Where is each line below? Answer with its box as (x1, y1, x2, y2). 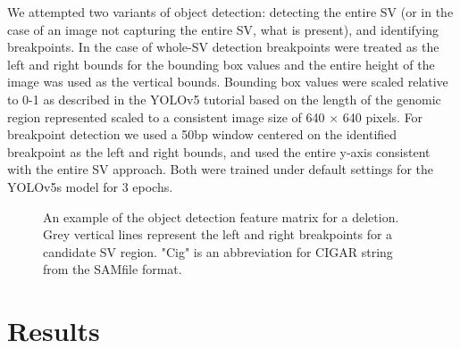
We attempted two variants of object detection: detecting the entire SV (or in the (7, 3, 454, 21)
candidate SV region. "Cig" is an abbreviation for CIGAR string (43, 242, 393, 261)
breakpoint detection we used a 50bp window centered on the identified (7, 125, 397, 144)
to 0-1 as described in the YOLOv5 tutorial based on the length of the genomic (7, 89, 441, 108)
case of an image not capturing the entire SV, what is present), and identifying (7, 20, 439, 38)
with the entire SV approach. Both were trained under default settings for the (7, 160, 433, 179)
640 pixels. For (342, 107, 423, 126)
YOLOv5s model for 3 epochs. (7, 177, 173, 195)
